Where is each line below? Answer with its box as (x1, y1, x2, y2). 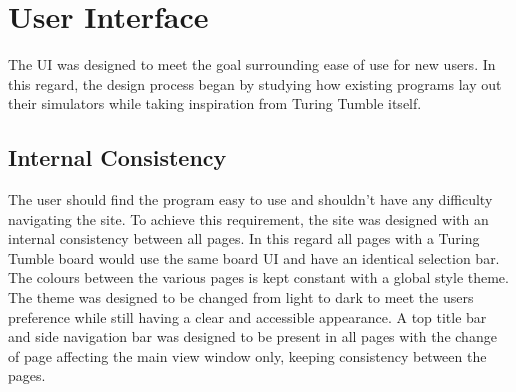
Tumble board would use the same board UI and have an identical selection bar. (8, 247, 500, 268)
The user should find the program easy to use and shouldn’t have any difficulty (8, 189, 493, 210)
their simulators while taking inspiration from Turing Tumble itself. (8, 93, 422, 114)
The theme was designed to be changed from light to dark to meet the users (8, 287, 474, 308)
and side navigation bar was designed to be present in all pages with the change (8, 326, 497, 347)
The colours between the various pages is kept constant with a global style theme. (8, 267, 509, 288)
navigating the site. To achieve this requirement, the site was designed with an (8, 208, 489, 229)
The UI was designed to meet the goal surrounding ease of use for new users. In (8, 54, 496, 75)
